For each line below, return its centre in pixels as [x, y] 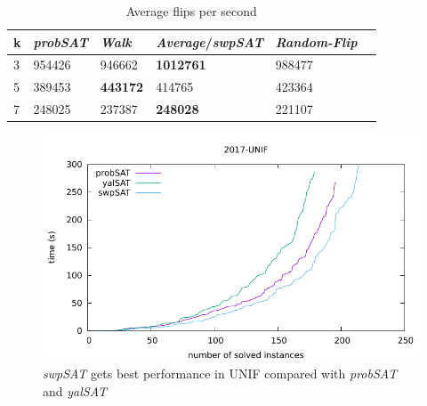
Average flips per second [191, 11]
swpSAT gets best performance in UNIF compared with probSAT [220, 374]
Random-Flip [316, 41]
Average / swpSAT [209, 41]
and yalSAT [75, 390]
